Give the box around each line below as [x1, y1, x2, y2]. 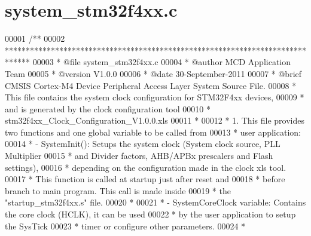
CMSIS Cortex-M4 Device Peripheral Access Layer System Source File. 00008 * [5, 79, 297, 91]
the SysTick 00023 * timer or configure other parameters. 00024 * [5, 219, 246, 232]
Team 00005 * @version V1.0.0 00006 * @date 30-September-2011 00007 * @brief [5, 67, 302, 79]
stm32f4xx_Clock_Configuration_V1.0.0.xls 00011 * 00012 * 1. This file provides [5, 114, 304, 127]
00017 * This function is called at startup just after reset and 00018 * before [5, 173, 285, 185]
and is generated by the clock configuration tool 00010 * [5, 102, 211, 115]
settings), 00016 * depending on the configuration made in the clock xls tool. [5, 161, 286, 173]
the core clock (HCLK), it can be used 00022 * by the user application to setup [5, 208, 296, 220]
